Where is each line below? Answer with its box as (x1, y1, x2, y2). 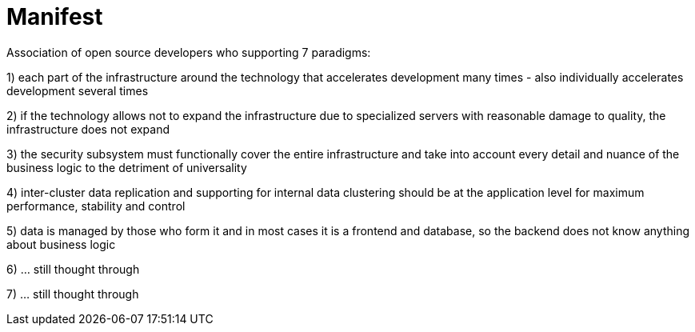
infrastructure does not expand (6, 122, 170, 136)
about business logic (6, 237, 116, 251)
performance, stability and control (6, 198, 186, 213)
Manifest (6, 3, 103, 30)
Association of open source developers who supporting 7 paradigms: (6, 45, 371, 59)
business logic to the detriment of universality (6, 160, 247, 174)
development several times (6, 83, 149, 98)
